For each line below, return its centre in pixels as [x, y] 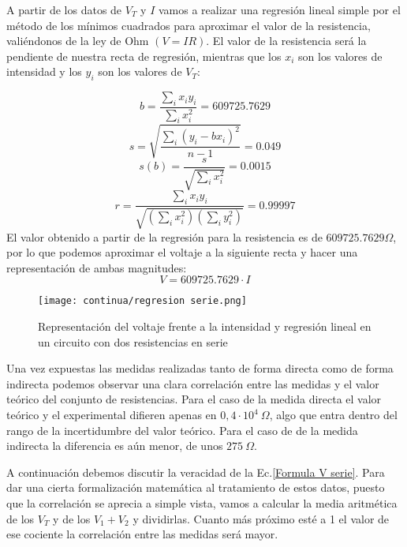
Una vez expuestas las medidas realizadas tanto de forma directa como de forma [200, 368]
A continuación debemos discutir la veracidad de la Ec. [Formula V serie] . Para [196, 472]
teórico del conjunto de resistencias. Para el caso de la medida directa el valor [194, 399]
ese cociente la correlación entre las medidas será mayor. [142, 534]
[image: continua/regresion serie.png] [142, 301]
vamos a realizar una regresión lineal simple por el [279, 9]
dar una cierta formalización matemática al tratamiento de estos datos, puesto [196, 487]
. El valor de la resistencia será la [286, 41]
